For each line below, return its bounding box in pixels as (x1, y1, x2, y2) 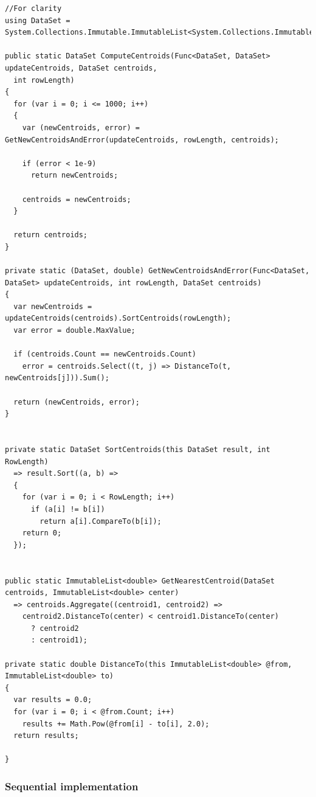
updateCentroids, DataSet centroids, (5, 63, 157, 72)
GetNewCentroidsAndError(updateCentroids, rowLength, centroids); (5, 135, 280, 144)
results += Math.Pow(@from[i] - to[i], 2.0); (22, 719, 210, 728)
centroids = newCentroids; (22, 195, 131, 204)
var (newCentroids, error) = (22, 123, 140, 132)
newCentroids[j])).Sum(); (5, 374, 109, 383)
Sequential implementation (5, 778, 139, 793)
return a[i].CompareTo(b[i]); (39, 517, 162, 526)
